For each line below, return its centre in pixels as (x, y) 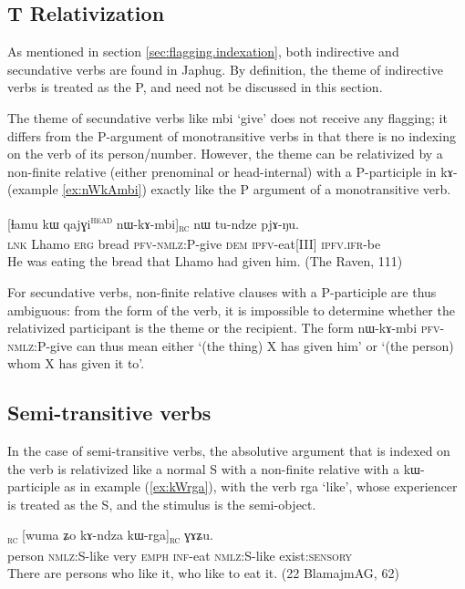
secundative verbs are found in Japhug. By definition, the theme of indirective (225, 69)
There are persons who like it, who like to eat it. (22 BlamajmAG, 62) (203, 573)
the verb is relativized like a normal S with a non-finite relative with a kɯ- (216, 468)
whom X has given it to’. (76, 363)
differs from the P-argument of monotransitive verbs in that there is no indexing (232, 135)
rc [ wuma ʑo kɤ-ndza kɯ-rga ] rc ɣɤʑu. (110, 536)
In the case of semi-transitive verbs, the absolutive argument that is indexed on (229, 451)
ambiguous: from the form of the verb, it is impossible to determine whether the (231, 310)
